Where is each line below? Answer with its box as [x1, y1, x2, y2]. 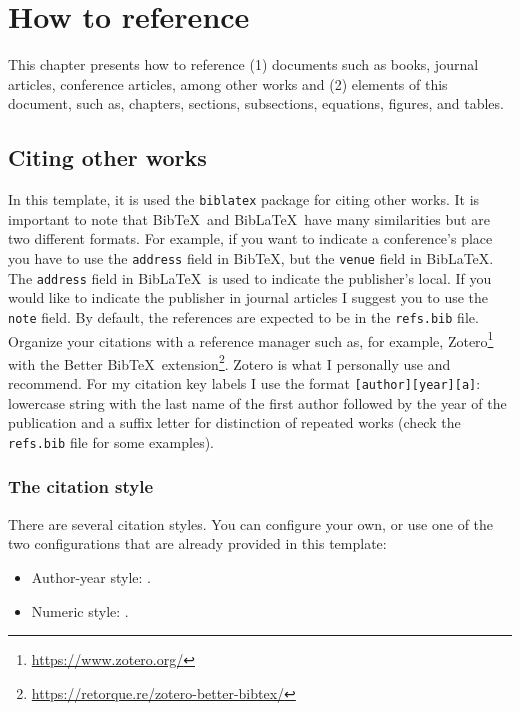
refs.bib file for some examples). [8, 431, 215, 452]
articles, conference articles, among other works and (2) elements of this [8, 73, 448, 94]
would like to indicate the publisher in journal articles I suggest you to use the [8, 287, 489, 308]
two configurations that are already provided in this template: [8, 533, 387, 554]
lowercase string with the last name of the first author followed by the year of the [8, 392, 507, 413]
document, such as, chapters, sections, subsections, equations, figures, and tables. [8, 93, 504, 114]
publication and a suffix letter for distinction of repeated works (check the [8, 412, 461, 433]
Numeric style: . [31, 600, 129, 621]
